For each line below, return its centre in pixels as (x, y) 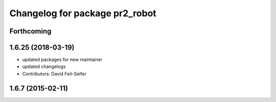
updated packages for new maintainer (62, 60)
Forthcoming (30, 31)
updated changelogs (44, 66)
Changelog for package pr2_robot (83, 13)
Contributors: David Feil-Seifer (54, 74)
